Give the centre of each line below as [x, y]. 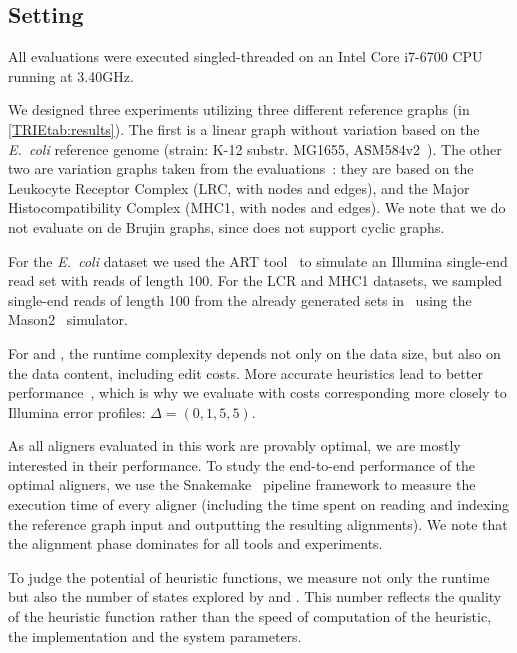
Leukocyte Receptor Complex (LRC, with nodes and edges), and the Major [239, 187]
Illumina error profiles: [77, 411]
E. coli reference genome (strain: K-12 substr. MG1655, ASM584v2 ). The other [255, 148]
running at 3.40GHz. [71, 75]
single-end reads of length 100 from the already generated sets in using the [240, 299]
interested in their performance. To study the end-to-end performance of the [242, 464]
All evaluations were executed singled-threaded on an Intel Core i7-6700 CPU [245, 56]
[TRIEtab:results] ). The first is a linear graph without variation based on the [244, 128]
